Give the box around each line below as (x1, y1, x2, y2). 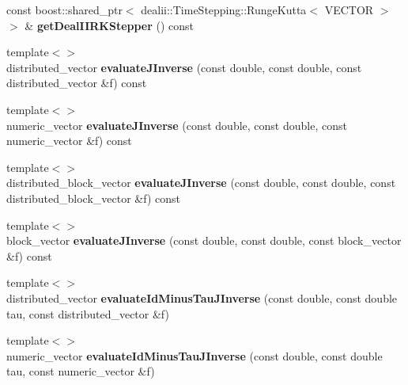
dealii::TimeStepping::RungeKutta (141, 2, 307, 17)
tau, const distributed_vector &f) (6, 305, 169, 322)
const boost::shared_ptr (6, 2, 123, 17)
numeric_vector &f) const (6, 132, 132, 149)
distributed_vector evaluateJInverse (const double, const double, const (6, 59, 362, 75)
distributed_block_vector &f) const (6, 189, 180, 206)
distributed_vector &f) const (6, 74, 147, 91)
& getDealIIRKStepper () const (25, 17, 195, 33)
